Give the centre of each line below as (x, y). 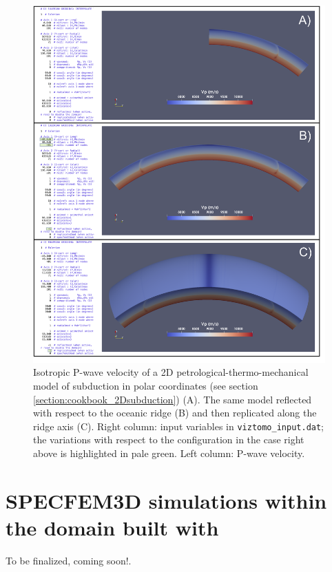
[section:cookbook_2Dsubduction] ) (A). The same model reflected (173, 399)
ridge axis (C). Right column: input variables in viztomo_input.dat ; (179, 426)
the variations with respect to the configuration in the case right (169, 439)
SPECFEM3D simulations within (166, 500)
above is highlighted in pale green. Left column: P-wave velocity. (169, 453)
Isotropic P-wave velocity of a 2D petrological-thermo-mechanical (171, 372)
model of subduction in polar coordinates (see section (146, 385)
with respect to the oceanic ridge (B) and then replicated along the (175, 413)
